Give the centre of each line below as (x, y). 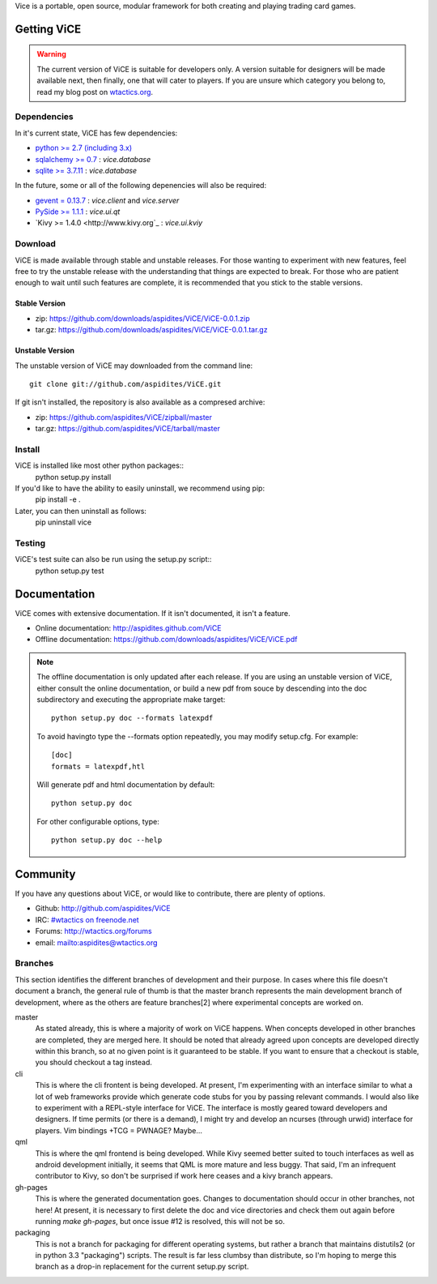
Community (45, 874)
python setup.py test (70, 571)
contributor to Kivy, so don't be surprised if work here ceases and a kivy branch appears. (184, 1176)
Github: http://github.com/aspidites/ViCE (103, 909)
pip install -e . (58, 499)
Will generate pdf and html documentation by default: (126, 784)
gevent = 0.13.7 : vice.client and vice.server (107, 200)
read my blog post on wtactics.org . (95, 92)
